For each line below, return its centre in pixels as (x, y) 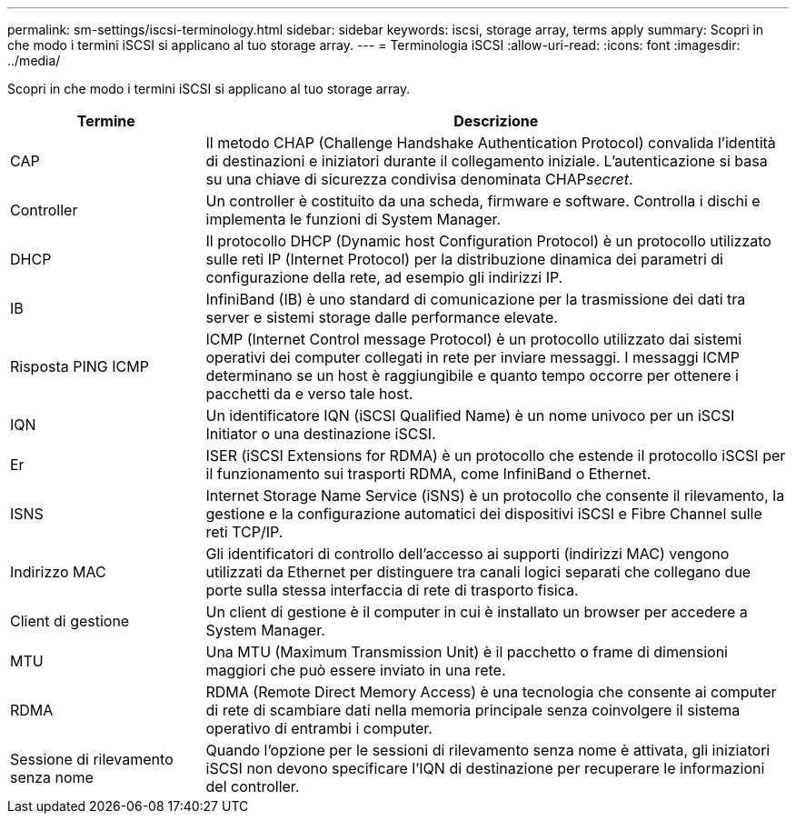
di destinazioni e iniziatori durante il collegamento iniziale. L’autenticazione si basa (487, 161)
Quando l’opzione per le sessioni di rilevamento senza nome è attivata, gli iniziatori (488, 750)
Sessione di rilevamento (92, 759)
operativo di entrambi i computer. (319, 728)
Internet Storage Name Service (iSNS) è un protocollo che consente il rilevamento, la (495, 496)
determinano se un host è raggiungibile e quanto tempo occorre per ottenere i (472, 375)
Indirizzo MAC (58, 572)
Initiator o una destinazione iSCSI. (321, 434)
